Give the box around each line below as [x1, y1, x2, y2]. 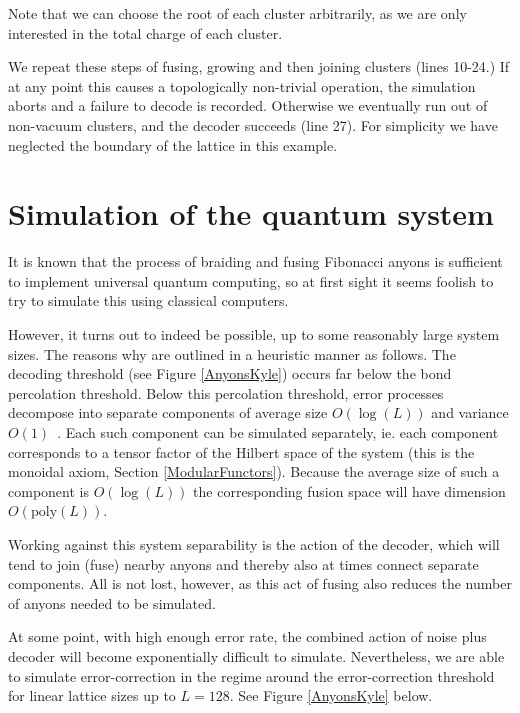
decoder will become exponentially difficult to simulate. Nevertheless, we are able [8, 645, 505, 666]
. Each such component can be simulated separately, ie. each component [57, 422, 499, 443]
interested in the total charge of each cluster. [8, 22, 283, 43]
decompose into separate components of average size [8, 402, 328, 423]
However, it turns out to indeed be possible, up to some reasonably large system [8, 324, 500, 345]
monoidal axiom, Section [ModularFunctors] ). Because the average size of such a [8, 461, 500, 482]
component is [8, 480, 89, 501]
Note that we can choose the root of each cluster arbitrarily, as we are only [8, 3, 467, 23]
